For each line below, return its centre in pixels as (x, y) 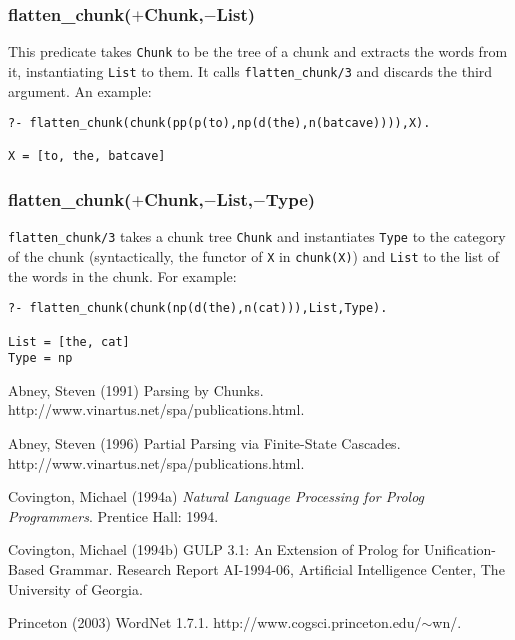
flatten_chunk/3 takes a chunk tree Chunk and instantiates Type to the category (257, 236)
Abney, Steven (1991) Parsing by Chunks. (136, 389)
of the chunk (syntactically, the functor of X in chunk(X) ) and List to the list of (254, 255)
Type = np (40, 358)
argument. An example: (80, 90)
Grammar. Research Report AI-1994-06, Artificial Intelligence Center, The (277, 569)
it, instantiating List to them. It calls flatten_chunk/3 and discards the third (250, 70)
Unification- (460, 549)
